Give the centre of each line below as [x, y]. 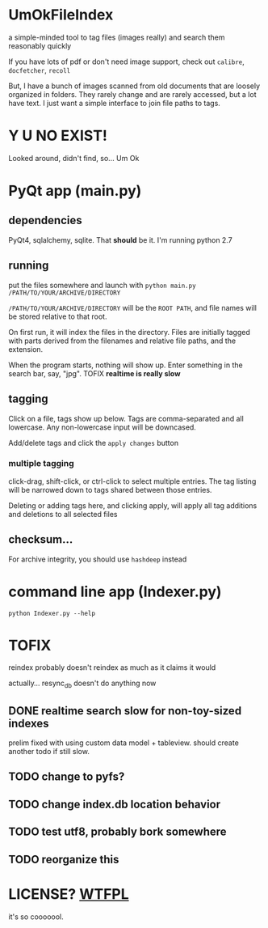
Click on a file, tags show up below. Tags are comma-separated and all [126, 418]
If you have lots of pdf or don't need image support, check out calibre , [126, 61]
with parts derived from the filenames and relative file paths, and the [122, 341]
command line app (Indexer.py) [115, 591]
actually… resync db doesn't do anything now [82, 684]
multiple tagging [41, 464]
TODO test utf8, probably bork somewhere [118, 832]
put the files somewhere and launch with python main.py [102, 285]
